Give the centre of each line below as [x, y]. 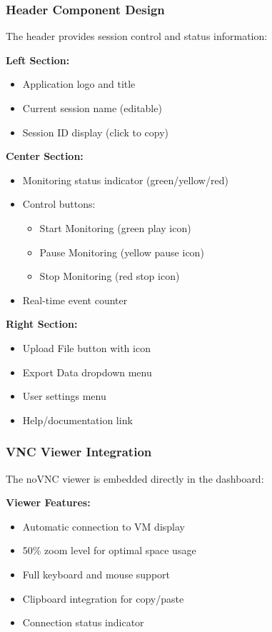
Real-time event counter [75, 300]
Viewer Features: [48, 502]
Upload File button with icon [86, 347]
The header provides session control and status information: [137, 36]
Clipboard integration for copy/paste [103, 598]
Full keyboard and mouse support [96, 574]
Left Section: [38, 60]
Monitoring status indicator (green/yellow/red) [125, 180]
